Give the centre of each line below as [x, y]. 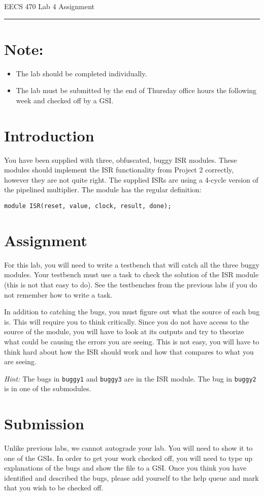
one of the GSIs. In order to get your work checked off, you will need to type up [128, 458]
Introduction [49, 135]
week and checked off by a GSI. [65, 100]
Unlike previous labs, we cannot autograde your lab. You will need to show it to [128, 448]
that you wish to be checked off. [54, 488]
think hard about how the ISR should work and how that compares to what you [129, 351]
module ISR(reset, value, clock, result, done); [88, 206]
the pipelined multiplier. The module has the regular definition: [103, 189]
